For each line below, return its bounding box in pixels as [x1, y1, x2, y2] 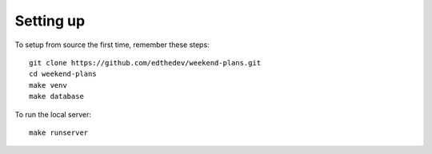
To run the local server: [14, 109, 92, 119]
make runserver [29, 128, 89, 137]
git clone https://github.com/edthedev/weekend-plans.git [29, 58, 262, 67]
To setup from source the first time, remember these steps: [14, 40, 210, 49]
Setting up [14, 12, 86, 30]
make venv [29, 81, 67, 89]
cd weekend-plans [29, 69, 97, 79]
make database [29, 92, 84, 101]
